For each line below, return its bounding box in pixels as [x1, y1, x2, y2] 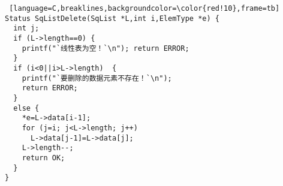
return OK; [22, 153, 65, 162]
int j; [13, 24, 40, 33]
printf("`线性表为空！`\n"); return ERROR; [22, 44, 189, 53]
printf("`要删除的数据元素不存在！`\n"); [22, 74, 172, 83]
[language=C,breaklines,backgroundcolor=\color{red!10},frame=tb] [9, 4, 280, 13]
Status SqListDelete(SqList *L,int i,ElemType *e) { [5, 14, 219, 23]
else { [13, 103, 40, 112]
